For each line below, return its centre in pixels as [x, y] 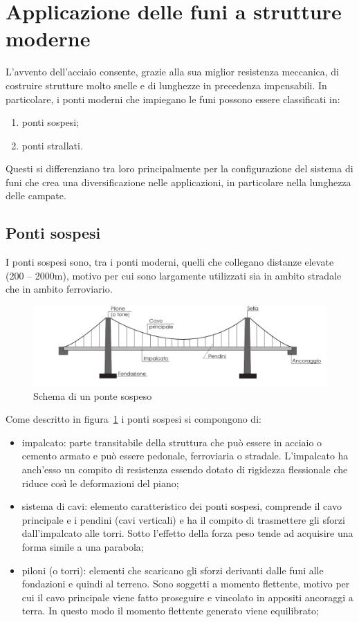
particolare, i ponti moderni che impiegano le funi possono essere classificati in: [173, 99]
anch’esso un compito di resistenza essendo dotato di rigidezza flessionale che [185, 469]
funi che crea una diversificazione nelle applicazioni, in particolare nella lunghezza [178, 182]
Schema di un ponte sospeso [93, 395]
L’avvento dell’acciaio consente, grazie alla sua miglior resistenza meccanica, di [173, 72]
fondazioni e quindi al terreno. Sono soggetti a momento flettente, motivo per [186, 584]
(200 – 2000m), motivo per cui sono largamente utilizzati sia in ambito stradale [174, 275]
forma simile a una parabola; [83, 546]
